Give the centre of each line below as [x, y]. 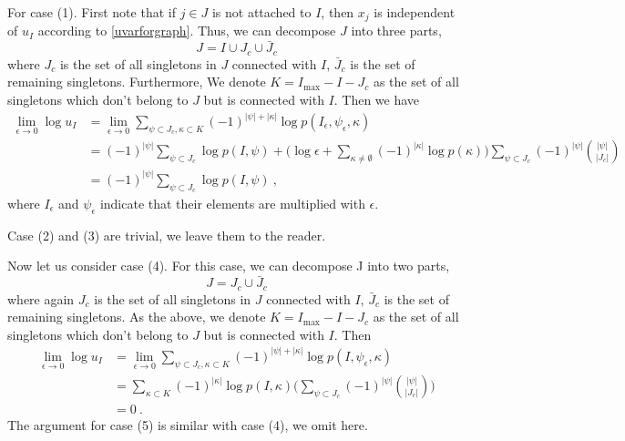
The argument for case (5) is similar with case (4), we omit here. [188, 425]
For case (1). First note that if [92, 12]
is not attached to [261, 12]
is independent [415, 12]
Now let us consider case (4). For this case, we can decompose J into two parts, [229, 266]
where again [41, 298]
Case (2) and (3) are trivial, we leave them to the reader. [167, 235]
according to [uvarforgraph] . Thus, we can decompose [187, 31]
